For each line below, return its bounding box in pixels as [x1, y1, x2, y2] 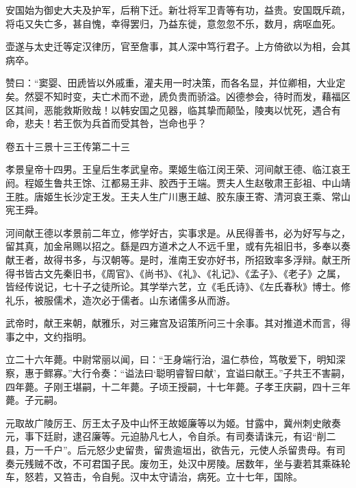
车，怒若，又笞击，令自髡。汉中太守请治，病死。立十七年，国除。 [5, 469, 303, 484]
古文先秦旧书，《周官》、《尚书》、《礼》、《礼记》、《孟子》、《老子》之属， [34, 266, 346, 280]
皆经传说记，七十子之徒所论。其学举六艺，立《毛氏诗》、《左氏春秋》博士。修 [5, 279, 351, 294]
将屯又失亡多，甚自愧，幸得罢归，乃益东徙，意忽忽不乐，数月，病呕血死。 [5, 16, 341, 30]
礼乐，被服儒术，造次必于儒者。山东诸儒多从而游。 [5, 292, 236, 307]
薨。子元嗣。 [5, 393, 63, 407]
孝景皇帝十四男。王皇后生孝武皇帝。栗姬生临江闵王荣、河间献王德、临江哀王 [5, 162, 351, 176]
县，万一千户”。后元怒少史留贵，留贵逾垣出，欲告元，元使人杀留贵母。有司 [5, 443, 346, 457]
